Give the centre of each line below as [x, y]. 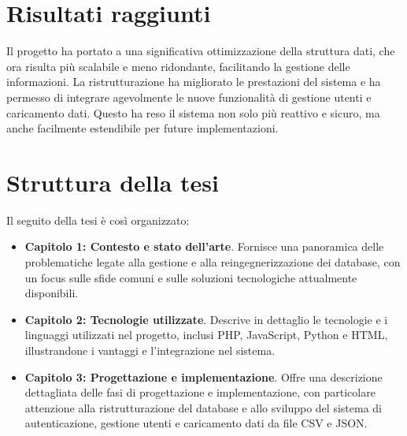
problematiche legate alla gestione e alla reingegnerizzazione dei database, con [213, 262]
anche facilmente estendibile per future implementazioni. [142, 128]
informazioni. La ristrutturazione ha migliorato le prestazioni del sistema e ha [194, 82]
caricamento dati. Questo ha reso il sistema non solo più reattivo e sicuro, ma [193, 112]
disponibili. [52, 293]
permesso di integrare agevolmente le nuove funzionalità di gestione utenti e [189, 97]
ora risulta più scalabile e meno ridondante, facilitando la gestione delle [178, 66]
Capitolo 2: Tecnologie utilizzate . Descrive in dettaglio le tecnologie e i [206, 319]
